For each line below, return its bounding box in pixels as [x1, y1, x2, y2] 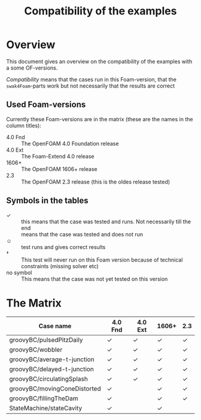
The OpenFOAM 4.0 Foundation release [21, 140, 119, 147]
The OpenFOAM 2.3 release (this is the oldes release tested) [21, 178, 170, 185]
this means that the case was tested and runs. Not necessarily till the [21, 218, 191, 225]
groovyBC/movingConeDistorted [9, 384, 101, 392]
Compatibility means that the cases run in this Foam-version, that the [6, 76, 177, 83]
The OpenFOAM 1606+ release [21, 165, 98, 172]
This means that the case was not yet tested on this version [21, 275, 168, 283]
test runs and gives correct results [21, 243, 106, 250]
